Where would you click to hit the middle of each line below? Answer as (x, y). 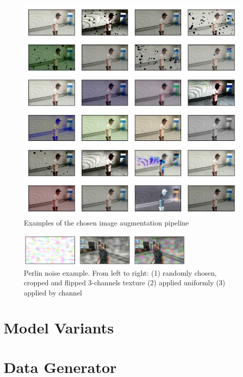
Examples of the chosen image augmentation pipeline (107, 223)
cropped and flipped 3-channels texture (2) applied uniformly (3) (125, 282)
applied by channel (53, 292)
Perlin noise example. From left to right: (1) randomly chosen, (120, 272)
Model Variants (59, 327)
